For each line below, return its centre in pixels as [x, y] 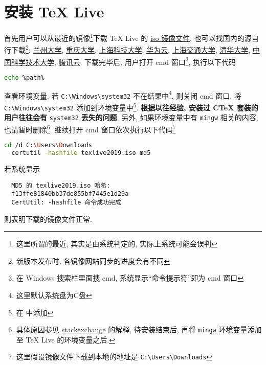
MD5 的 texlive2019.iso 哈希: [61, 185]
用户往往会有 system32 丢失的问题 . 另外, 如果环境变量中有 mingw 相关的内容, [131, 117]
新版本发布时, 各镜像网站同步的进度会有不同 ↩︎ [93, 260]
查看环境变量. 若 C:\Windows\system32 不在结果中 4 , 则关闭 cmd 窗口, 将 [123, 95]
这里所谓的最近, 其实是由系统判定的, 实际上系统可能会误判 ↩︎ [117, 244]
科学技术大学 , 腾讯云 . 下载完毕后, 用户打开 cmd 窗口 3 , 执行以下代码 [124, 61]
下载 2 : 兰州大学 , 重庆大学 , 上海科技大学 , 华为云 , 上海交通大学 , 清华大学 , [131, 49]
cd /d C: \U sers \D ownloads [48, 145]
